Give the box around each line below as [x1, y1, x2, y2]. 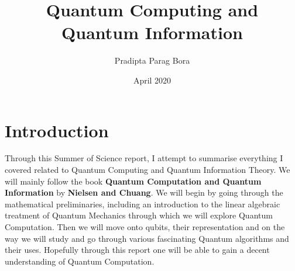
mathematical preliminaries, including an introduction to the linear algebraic [5, 197, 280, 210]
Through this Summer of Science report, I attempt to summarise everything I [5, 152, 283, 164]
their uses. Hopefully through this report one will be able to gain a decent [5, 244, 270, 256]
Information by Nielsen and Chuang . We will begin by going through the [5, 186, 283, 199]
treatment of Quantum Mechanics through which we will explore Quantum [5, 209, 273, 221]
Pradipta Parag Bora [114, 54, 190, 67]
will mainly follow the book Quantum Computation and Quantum [5, 175, 262, 187]
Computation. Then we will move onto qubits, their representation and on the [5, 221, 285, 232]
